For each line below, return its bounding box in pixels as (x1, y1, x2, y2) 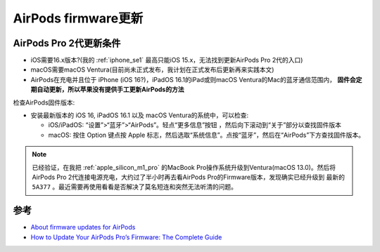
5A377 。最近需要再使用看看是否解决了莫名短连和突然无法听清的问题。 (32, 183, 238, 191)
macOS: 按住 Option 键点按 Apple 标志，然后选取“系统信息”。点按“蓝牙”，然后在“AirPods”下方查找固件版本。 (48, 131, 365, 139)
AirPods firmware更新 (13, 11, 144, 26)
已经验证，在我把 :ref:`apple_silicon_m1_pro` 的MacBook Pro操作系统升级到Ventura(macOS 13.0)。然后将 (32, 163, 336, 171)
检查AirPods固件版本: (13, 98, 75, 107)
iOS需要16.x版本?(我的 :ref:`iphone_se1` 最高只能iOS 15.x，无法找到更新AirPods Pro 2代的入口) (30, 56, 303, 65)
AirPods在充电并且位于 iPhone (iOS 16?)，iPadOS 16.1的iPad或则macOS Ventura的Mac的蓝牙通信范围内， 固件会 (30, 75, 357, 84)
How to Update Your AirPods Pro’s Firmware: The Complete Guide (30, 232, 222, 241)
